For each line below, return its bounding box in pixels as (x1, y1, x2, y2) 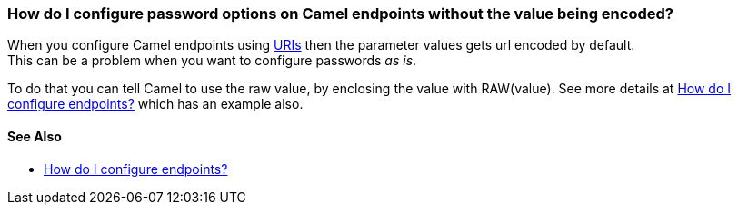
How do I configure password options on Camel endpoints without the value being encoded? (7, 5, 673, 23)
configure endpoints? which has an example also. (7, 96, 304, 112)
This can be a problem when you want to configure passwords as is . (7, 53, 417, 69)
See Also (7, 128, 62, 144)
